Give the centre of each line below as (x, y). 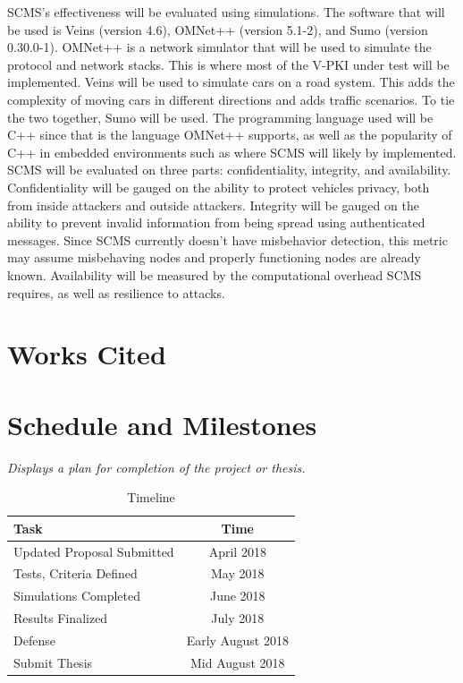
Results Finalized (61, 618)
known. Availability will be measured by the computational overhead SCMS (215, 274)
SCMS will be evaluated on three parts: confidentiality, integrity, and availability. (229, 170)
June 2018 (237, 596)
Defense (34, 640)
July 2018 (238, 618)
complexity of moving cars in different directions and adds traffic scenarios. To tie (231, 99)
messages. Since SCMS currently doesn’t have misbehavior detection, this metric (227, 239)
